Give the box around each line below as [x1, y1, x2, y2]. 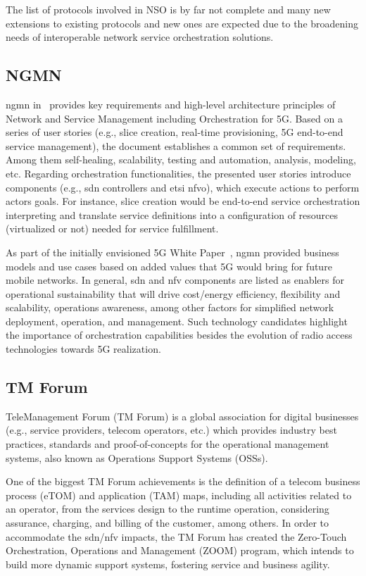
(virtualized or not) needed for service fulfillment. [6, 221, 219, 236]
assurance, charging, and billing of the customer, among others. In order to [6, 515, 329, 530]
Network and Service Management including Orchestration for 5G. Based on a [6, 111, 343, 125]
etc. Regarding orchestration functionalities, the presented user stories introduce [6, 165, 351, 180]
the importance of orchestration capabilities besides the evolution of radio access [6, 327, 353, 342]
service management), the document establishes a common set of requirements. [6, 138, 346, 153]
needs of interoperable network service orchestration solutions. [6, 30, 274, 44]
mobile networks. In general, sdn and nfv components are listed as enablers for [6, 273, 344, 287]
